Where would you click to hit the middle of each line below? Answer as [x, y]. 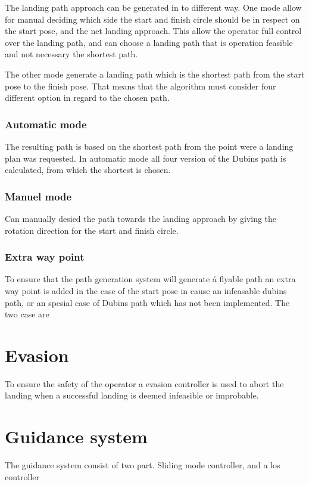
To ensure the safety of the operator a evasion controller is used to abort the [144, 383]
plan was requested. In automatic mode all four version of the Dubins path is [146, 158]
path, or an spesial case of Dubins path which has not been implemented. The [147, 302]
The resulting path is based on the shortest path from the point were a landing [149, 146]
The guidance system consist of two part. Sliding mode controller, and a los [143, 465]
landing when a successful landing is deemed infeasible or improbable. [132, 395]
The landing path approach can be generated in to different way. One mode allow [153, 7]
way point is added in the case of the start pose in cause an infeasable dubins [146, 290]
